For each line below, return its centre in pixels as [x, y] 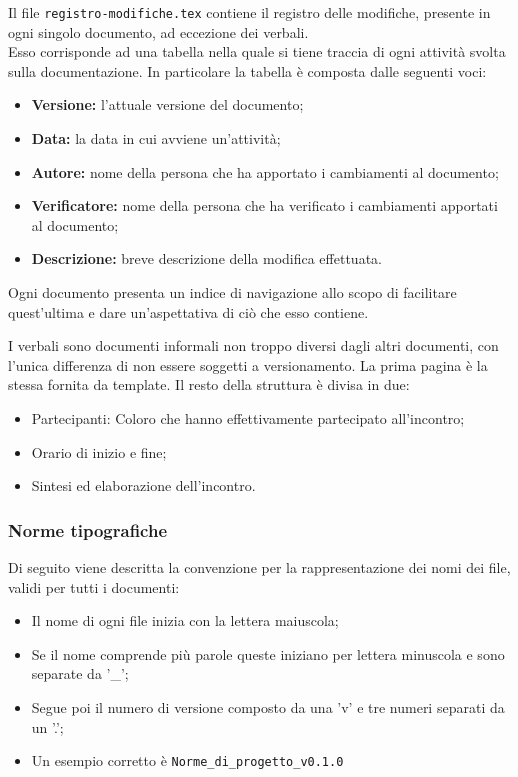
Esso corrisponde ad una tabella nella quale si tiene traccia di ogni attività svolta [257, 51]
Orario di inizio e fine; [99, 451]
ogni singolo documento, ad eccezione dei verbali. [158, 31]
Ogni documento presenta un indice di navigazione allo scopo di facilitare [232, 292]
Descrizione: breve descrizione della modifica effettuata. [206, 258]
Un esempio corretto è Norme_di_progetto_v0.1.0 [187, 760]
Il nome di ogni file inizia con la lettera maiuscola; [185, 620]
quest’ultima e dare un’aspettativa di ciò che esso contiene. [188, 311]
